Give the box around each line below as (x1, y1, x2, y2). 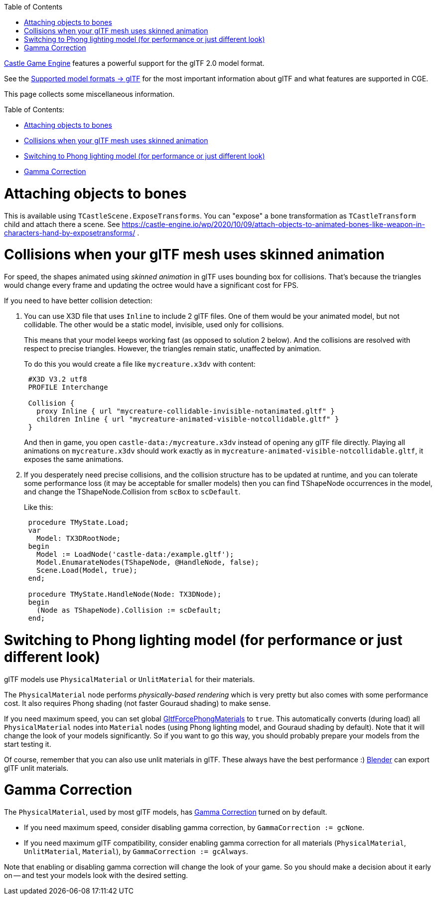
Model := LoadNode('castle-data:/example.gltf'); (36, 550, 234, 558)
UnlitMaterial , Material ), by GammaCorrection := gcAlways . (24, 847, 248, 856)
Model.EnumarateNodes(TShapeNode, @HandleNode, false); (36, 558, 260, 566)
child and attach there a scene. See (4, 220, 120, 228)
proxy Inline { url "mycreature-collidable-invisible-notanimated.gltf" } (36, 407, 335, 415)
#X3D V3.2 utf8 (28, 375, 87, 383)
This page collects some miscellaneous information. (4, 90, 174, 98)
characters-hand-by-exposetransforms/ (4, 228, 136, 237)
